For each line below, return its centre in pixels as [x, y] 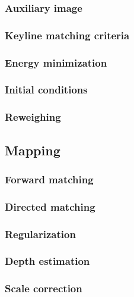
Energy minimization [56, 62]
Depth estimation [47, 261]
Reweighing [33, 117]
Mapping [33, 150]
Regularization [40, 234]
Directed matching [50, 206]
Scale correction [44, 288]
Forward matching [49, 179]
